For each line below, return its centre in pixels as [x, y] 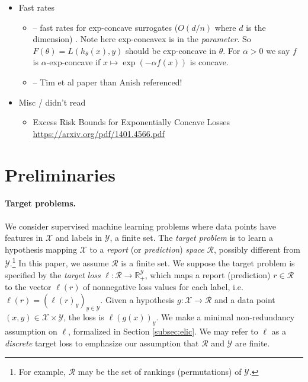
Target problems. [41, 203]
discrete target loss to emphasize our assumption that [102, 343]
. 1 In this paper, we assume [59, 262]
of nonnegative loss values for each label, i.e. [163, 286]
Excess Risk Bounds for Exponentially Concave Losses [131, 122]
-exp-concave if [73, 62]
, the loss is [84, 317]
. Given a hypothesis [137, 299]
